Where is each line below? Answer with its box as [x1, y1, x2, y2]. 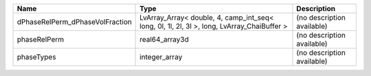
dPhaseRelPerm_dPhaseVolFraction [16, 17, 132, 27]
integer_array [139, 52, 183, 62]
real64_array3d [139, 35, 189, 44]
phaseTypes [16, 52, 56, 62]
